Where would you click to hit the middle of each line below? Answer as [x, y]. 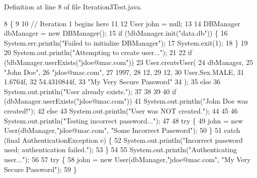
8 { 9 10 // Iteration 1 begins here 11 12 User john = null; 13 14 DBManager [122, 23]
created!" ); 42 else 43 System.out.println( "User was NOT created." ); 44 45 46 [121, 110]
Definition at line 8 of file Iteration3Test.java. [73, 6]
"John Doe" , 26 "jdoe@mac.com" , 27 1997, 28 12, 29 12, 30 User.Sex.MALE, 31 [124, 72]
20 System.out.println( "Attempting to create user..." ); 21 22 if [98, 52]
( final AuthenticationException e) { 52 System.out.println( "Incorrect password [124, 140]
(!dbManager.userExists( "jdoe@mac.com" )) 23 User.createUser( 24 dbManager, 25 [128, 62]
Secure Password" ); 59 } [41, 169]
